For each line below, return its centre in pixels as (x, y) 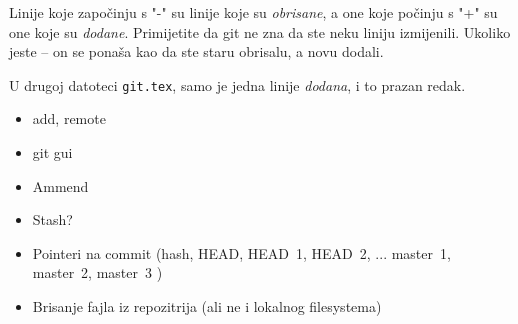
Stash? (52, 219)
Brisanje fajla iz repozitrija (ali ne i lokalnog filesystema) (207, 306)
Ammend (60, 185)
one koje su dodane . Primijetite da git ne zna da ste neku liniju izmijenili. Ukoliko (260, 31)
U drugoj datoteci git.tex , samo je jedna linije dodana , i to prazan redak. (237, 84)
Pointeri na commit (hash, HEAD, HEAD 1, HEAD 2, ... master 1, (241, 252)
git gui (52, 152)
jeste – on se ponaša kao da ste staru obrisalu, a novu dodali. (196, 51)
